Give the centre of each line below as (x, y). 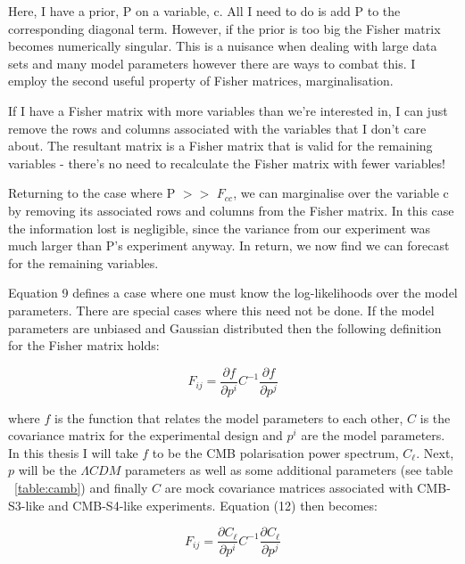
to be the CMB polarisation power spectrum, (275, 452)
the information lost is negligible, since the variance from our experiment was (219, 228)
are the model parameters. (373, 435)
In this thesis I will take (73, 452)
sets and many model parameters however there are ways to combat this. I (212, 63)
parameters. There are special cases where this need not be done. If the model (221, 310)
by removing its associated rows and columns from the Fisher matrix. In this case (231, 210)
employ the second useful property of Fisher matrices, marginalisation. (201, 81)
